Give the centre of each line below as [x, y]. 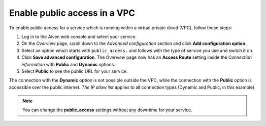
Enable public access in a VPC [72, 13]
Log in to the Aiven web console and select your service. [79, 37]
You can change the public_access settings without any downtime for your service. [107, 110]
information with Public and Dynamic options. [68, 64]
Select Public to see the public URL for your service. [75, 71]
